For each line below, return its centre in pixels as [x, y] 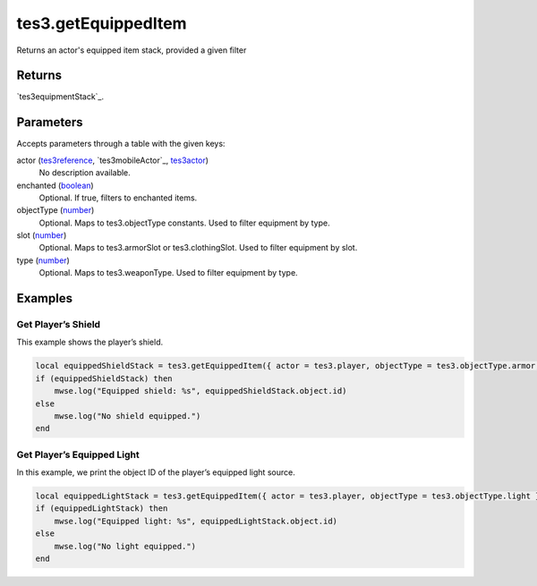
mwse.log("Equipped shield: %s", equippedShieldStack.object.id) [200, 391]
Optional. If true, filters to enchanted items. [118, 198]
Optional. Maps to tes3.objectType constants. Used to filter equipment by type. [184, 223]
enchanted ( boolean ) [55, 185]
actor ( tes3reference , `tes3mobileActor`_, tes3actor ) [113, 160]
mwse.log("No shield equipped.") [128, 416]
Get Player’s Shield [59, 325]
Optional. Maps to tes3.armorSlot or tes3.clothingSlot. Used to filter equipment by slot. [198, 248]
